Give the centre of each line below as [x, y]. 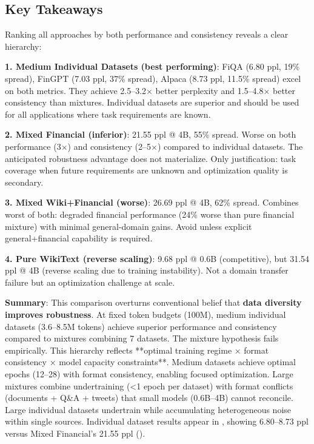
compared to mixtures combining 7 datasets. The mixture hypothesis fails [142, 338]
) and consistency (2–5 [109, 146]
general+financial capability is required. [79, 238]
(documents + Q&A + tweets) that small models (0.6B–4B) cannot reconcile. [149, 398]
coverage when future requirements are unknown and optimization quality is [146, 170]
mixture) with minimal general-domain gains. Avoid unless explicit [129, 226]
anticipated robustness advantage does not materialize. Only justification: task [151, 158]
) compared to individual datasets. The [230, 146]
